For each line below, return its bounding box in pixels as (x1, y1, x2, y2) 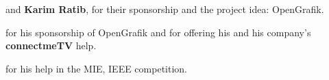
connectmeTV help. (5, 38, 97, 53)
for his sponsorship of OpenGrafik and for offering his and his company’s (5, 25, 311, 39)
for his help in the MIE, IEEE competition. (5, 61, 187, 75)
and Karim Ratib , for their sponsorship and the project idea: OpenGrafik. (5, 2, 324, 16)
